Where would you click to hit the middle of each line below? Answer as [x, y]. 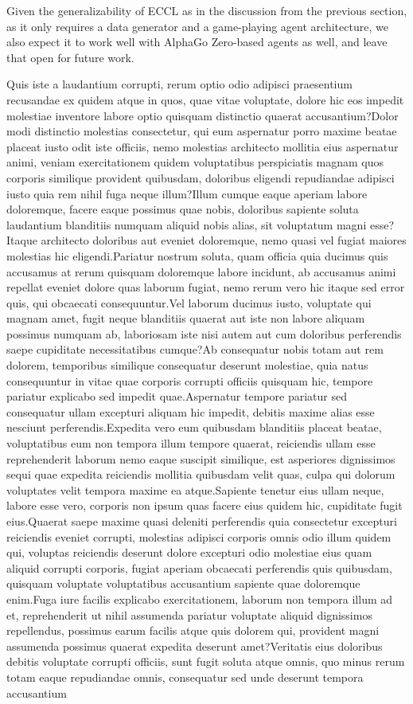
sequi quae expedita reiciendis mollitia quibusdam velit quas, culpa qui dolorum [201, 474]
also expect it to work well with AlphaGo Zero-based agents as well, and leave [197, 42]
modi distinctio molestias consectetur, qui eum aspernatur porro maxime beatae [202, 131]
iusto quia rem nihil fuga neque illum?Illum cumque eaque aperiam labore [187, 193]
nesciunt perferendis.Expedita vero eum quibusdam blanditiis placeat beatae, [194, 427]
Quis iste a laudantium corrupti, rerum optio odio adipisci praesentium [179, 84]
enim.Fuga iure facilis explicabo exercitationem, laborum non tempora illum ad [200, 598]
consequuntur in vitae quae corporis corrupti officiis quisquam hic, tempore [190, 380]
